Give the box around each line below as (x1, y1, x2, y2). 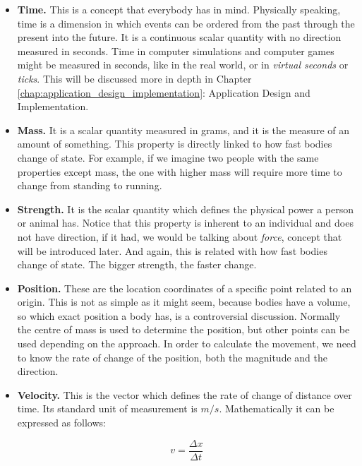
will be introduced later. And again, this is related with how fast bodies (17, 243, 327, 258)
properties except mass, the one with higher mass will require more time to (17, 164, 342, 179)
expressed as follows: (17, 415, 106, 430)
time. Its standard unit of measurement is (17, 401, 198, 416)
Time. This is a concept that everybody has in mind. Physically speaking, (17, 2, 341, 16)
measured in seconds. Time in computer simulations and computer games (17, 43, 334, 58)
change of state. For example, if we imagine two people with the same (17, 150, 319, 165)
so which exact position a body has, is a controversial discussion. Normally (17, 308, 341, 323)
